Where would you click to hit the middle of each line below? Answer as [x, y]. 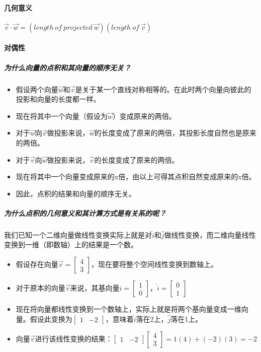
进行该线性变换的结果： [74, 338]
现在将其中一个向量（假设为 [62, 116]
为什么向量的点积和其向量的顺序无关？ [67, 67]
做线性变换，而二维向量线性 [210, 234]
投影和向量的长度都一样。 [58, 99]
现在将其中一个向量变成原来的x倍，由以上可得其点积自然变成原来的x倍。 [136, 177]
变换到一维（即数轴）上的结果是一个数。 [71, 244]
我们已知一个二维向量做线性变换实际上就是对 [78, 234]
